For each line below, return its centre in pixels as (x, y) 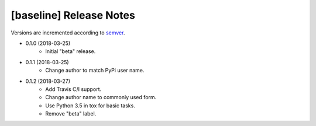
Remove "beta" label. (71, 114)
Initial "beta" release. (71, 51)
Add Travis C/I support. (73, 89)
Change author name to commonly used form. (101, 97)
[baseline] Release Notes (73, 15)
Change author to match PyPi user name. (95, 71)
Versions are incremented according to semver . (68, 33)
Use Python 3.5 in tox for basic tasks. (90, 106)
